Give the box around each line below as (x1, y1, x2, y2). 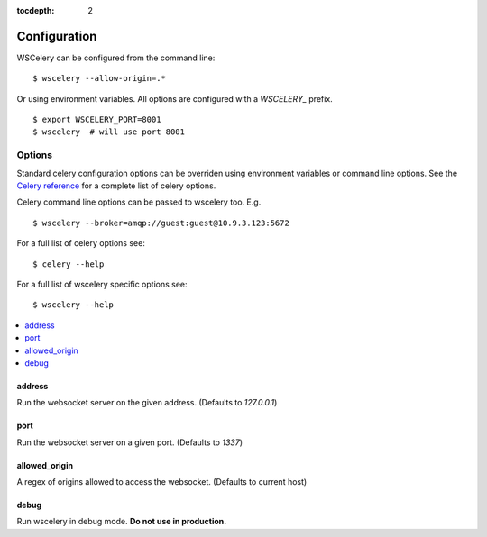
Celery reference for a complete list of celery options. (16, 180, 216, 191)
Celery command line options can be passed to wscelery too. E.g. (16, 196, 262, 207)
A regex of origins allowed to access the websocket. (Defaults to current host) (16, 477, 308, 487)
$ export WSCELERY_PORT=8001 (32, 114, 161, 125)
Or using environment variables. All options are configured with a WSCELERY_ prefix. (16, 93, 333, 104)
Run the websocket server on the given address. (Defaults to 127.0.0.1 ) (16, 397, 278, 408)
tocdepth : (16, 5, 55, 15)
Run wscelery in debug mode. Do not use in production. (16, 516, 227, 527)
